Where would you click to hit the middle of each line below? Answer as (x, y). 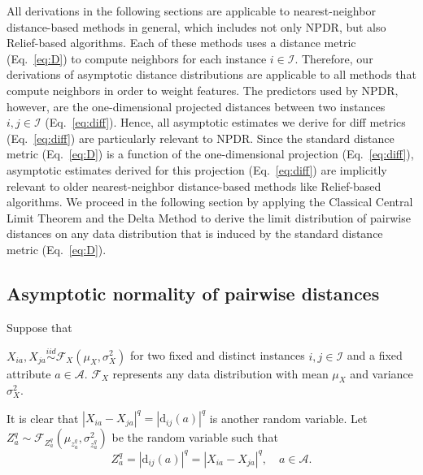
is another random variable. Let (288, 418)
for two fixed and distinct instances (217, 355)
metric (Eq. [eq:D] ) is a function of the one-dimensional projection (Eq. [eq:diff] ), (210, 154)
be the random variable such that (195, 437)
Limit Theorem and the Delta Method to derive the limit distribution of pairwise (209, 217)
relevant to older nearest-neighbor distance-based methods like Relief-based (194, 186)
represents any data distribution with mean (220, 373)
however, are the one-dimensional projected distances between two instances (196, 106)
